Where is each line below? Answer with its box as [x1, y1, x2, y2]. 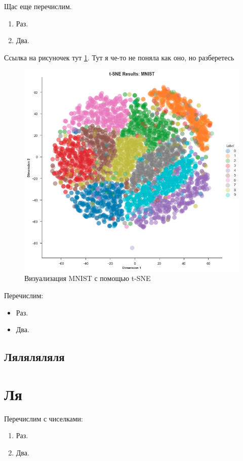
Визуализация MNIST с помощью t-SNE [24, 273, 151, 283]
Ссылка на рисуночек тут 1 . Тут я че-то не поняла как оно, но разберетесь [4, 52, 234, 62]
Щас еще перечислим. [4, 1, 72, 11]
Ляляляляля [4, 349, 65, 365]
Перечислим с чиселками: [4, 413, 83, 423]
